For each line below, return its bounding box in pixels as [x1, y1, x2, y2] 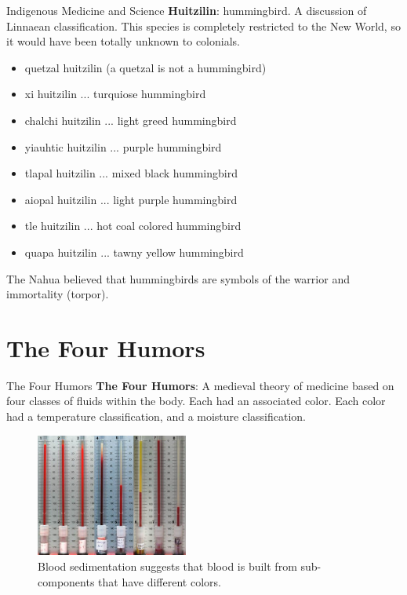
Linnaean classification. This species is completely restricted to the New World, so [6, 17, 401, 34]
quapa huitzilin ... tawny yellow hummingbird [24, 243, 244, 260]
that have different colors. [98, 573, 221, 590]
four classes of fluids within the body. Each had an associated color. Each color [6, 392, 386, 409]
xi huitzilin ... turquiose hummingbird [24, 86, 206, 102]
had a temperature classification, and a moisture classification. [6, 408, 307, 425]
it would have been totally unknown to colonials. [6, 33, 240, 49]
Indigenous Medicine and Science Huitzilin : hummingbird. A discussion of [6, 2, 367, 18]
